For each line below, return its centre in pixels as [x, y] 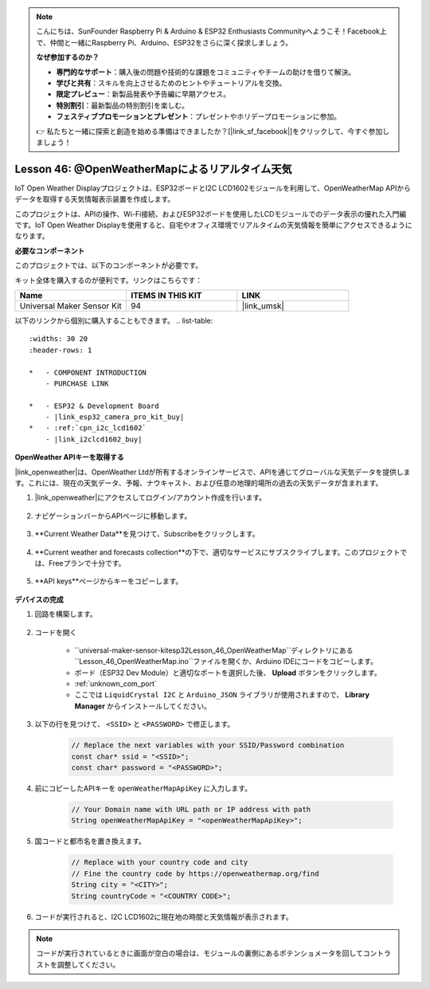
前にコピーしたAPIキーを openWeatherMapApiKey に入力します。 [143, 788]
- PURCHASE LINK [77, 383]
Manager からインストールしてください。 [143, 706]
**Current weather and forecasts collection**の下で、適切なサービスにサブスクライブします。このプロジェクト [217, 552]
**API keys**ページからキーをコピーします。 [109, 581]
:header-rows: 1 [61, 350]
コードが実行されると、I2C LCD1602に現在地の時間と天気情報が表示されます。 [164, 916]
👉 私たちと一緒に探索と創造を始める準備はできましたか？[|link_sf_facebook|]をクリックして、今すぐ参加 [209, 131]
